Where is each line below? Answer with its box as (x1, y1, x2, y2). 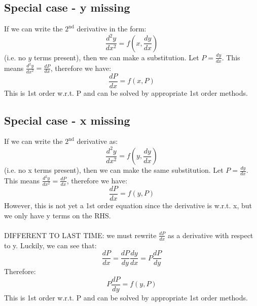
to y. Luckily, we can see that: (4, 240, 97, 250)
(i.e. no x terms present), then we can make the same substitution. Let (4, 165, 224, 175)
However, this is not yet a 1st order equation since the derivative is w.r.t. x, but (4, 200, 252, 210)
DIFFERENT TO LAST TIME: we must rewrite (4, 230, 157, 240)
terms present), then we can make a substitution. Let (33, 52, 199, 62)
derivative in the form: (77, 23, 146, 34)
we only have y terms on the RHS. (4, 210, 111, 220)
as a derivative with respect (168, 230, 253, 240)
